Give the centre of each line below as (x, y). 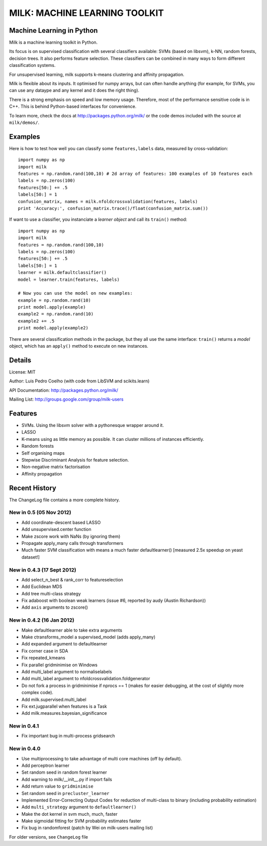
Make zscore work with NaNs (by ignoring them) (71, 536)
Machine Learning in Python (54, 30)
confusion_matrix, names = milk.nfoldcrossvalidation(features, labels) (108, 201)
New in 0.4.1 (24, 726)
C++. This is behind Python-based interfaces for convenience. (73, 106)
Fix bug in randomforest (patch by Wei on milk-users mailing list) (87, 828)
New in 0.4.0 (25, 749)
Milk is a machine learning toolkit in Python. (53, 43)
